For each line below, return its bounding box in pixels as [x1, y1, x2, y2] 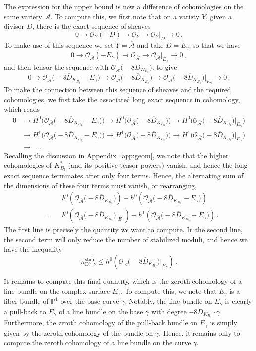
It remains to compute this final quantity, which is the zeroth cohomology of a [4, 276, 242, 286]
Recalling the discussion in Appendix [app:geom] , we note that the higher [4, 150, 229, 160]
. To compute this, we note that [120, 285, 217, 296]
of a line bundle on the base [59, 306, 143, 316]
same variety [4, 11, 42, 21]
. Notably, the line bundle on [125, 296, 212, 306]
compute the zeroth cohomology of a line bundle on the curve [4, 337, 191, 348]
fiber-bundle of [4, 296, 49, 306]
